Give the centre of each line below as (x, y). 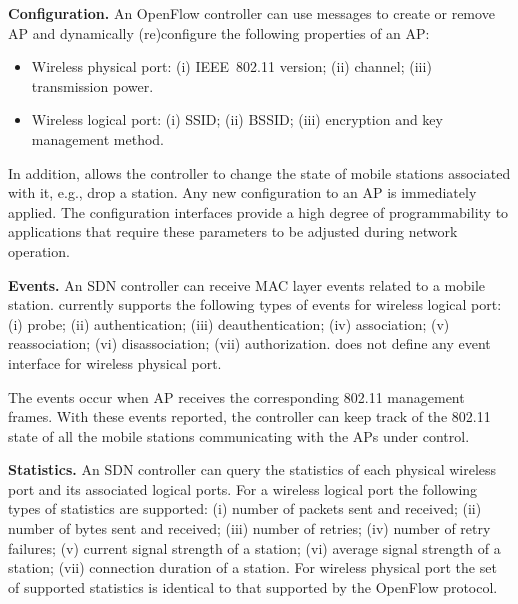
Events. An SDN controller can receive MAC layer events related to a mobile (247, 284)
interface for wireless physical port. (115, 362)
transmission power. (92, 85)
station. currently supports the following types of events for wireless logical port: (255, 304)
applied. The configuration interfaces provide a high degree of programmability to (258, 211)
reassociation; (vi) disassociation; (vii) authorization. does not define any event (249, 343)
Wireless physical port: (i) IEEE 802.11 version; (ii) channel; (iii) (231, 66)
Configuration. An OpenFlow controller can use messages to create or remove (251, 13)
